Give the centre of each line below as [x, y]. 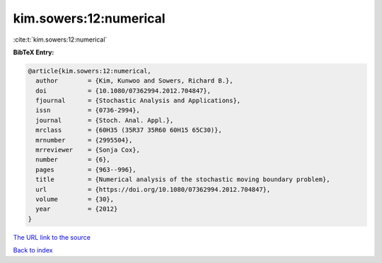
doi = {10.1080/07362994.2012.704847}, [123, 91]
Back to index [33, 250]
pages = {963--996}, [86, 170]
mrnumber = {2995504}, [84, 140]
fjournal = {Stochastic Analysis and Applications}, [138, 101]
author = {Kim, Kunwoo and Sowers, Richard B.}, [134, 81]
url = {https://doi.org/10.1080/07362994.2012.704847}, [153, 189]
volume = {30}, [75, 199]
